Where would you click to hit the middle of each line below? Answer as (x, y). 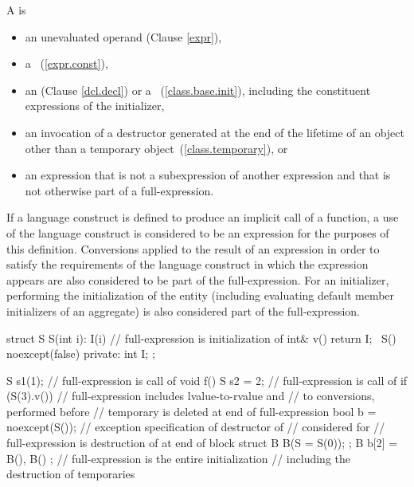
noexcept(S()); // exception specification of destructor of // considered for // (196, 427)
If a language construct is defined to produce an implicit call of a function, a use (203, 217)
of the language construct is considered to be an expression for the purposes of (198, 232)
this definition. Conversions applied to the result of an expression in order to (193, 248)
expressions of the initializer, (95, 106)
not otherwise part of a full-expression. (119, 190)
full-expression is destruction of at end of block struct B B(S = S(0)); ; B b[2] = (202, 443)
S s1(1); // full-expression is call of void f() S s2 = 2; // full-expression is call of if (207, 380)
